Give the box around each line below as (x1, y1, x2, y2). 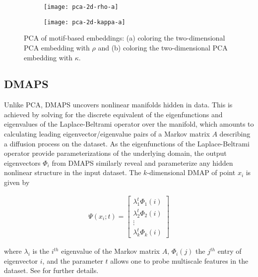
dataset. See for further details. (4, 265, 99, 276)
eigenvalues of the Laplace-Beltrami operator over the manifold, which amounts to (4, 119, 254, 129)
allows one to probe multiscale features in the (110, 255, 249, 266)
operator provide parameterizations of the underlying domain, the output (4, 148, 227, 158)
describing (219, 129, 251, 139)
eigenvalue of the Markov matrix (61, 246, 160, 256)
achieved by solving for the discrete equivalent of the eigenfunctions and (4, 109, 223, 119)
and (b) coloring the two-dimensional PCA (98, 42, 228, 52)
